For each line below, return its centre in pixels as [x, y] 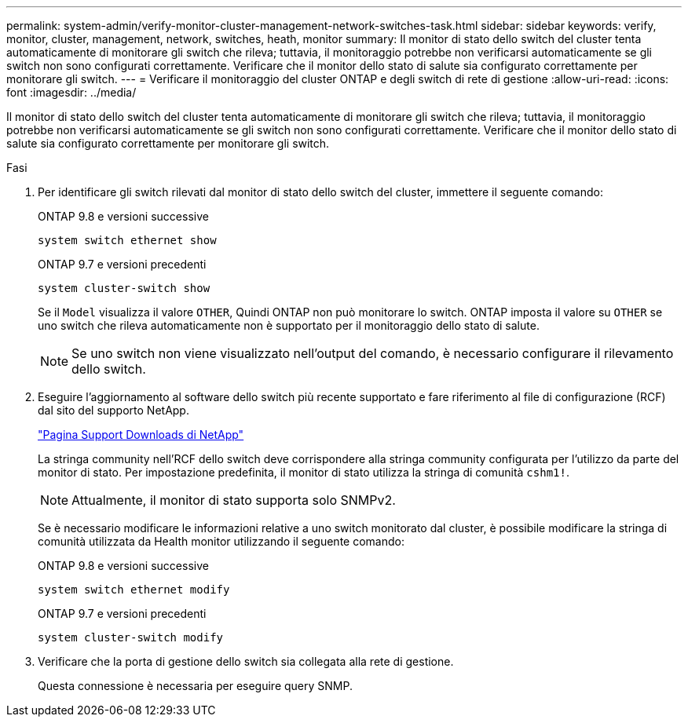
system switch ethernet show [127, 240]
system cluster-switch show [124, 288]
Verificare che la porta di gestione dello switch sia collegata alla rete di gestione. [246, 661]
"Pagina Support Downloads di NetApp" [141, 435]
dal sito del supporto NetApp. [113, 410]
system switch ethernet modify [134, 590]
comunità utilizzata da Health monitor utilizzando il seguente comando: [221, 541]
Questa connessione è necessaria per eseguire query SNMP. [195, 686]
